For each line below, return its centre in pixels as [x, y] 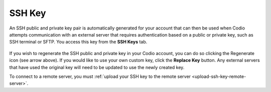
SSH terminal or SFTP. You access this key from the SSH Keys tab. [78, 42]
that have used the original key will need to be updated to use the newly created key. [97, 67]
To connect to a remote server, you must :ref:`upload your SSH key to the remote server [100, 76]
